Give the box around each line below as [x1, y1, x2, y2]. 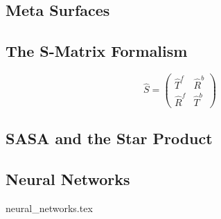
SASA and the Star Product [6, 127, 213, 148]
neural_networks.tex [6, 200, 93, 215]
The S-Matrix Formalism [6, 40, 188, 62]
